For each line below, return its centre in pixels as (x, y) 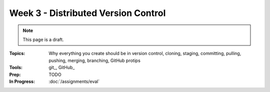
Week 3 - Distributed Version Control (87, 13)
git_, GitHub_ (62, 67)
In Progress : (22, 81)
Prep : (15, 74)
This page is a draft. (43, 39)
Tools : (16, 67)
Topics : (17, 53)
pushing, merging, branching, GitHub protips (95, 60)
